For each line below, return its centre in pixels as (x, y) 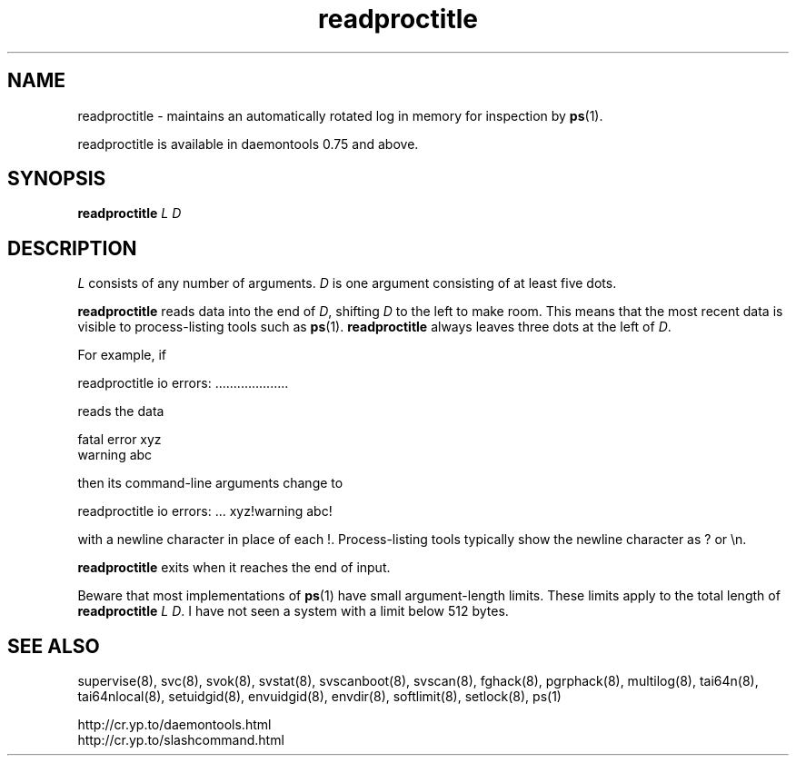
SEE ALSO (54, 646)
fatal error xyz (119, 440)
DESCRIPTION (72, 248)
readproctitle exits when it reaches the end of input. (234, 568)
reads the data (121, 411)
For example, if (122, 355)
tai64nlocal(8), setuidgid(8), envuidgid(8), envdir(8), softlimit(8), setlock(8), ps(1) (319, 697)
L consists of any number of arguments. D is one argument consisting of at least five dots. (347, 283)
